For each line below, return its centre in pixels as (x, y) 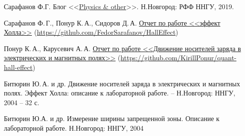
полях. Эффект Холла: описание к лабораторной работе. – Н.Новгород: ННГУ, (120, 93)
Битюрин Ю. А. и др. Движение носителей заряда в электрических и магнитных (122, 83)
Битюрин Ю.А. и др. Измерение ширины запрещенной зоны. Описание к (112, 118)
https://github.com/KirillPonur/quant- (179, 58)
